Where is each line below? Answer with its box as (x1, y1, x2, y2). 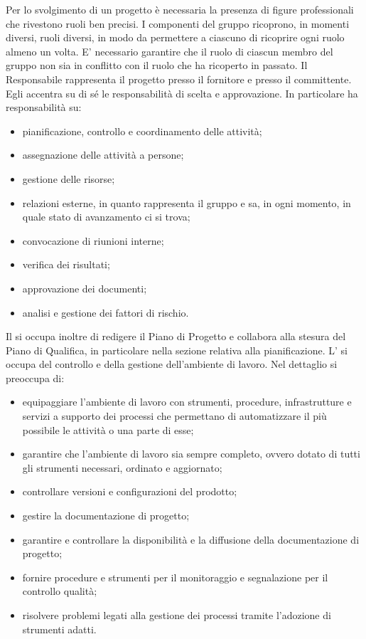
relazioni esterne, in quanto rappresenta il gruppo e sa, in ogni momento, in (22, 195, 351, 210)
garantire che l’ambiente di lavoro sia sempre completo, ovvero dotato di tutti (22, 446, 360, 461)
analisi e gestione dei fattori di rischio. (22, 305, 189, 319)
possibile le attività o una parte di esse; (22, 422, 194, 437)
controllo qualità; (22, 583, 97, 598)
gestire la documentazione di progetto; (22, 508, 190, 523)
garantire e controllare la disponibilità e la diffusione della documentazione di (22, 532, 360, 546)
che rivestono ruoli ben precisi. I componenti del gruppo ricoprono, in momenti (6, 16, 350, 31)
